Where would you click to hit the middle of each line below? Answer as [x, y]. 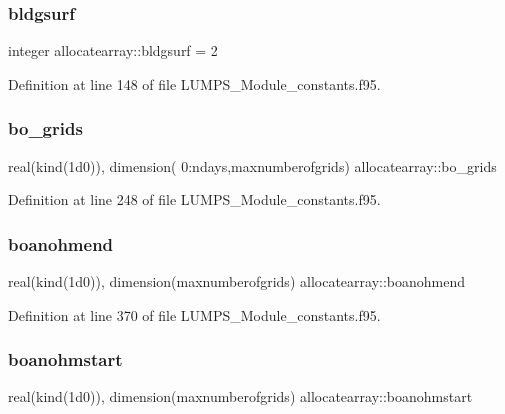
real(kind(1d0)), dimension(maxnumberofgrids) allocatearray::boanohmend [237, 281]
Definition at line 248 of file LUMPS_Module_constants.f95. [194, 199]
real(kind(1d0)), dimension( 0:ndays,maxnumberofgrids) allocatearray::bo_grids [252, 165]
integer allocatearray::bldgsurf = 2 [113, 50]
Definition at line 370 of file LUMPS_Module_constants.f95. [194, 314]
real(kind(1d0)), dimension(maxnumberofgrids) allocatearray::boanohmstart [240, 396]
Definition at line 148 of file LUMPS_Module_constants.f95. [194, 83]
